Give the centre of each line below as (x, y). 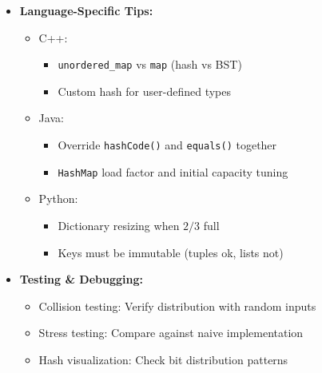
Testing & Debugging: (81, 279)
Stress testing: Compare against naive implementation (171, 333)
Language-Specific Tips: (86, 10)
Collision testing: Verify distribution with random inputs (177, 306)
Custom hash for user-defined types (144, 91)
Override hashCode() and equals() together (167, 145)
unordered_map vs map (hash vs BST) (150, 64)
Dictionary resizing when (119, 225)
